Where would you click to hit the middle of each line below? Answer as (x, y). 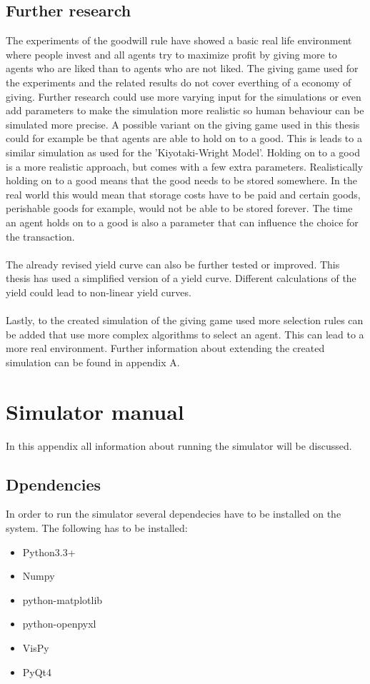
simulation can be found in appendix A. (93, 362)
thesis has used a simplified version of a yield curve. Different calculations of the (181, 278)
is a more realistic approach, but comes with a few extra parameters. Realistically (185, 166)
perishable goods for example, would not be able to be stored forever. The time (179, 208)
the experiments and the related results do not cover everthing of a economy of (179, 82)
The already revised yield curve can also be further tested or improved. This (173, 264)
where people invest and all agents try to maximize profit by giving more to (171, 54)
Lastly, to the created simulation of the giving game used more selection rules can (185, 320)
